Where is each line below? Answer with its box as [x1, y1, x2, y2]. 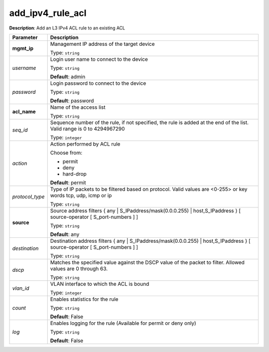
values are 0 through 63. [50, 265, 108, 272]
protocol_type [12, 193, 45, 200]
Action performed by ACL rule [50, 140, 121, 147]
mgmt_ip [12, 45, 34, 52]
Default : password [50, 97, 94, 104]
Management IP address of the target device [50, 40, 155, 47]
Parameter [12, 34, 38, 41]
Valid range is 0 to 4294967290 [50, 125, 125, 132]
